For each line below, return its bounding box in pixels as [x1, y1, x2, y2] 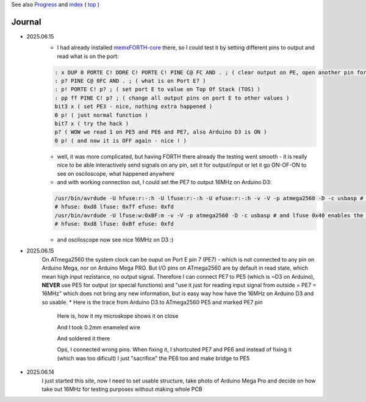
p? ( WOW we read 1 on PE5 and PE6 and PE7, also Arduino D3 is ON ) [54, 129, 267, 135]
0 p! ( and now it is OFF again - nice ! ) [54, 137, 187, 144]
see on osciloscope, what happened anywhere [57, 170, 175, 177]
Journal [11, 16, 41, 27]
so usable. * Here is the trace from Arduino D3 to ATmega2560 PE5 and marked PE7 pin [41, 298, 263, 306]
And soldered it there [57, 335, 110, 342]
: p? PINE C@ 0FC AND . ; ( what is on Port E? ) [54, 77, 206, 85]
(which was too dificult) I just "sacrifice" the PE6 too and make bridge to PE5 [57, 354, 250, 362]
